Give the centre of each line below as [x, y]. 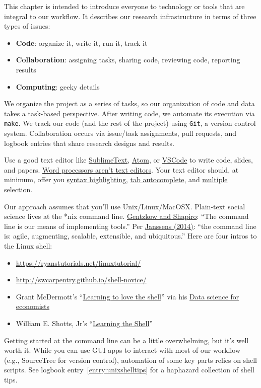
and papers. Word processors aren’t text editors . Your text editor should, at [121, 169]
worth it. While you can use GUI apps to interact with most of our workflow [122, 350]
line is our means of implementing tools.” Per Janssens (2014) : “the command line [130, 226]
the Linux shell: [28, 245]
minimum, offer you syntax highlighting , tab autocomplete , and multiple [116, 179]
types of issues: [27, 26]
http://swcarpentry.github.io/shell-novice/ [81, 280]
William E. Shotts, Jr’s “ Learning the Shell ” [84, 323]
